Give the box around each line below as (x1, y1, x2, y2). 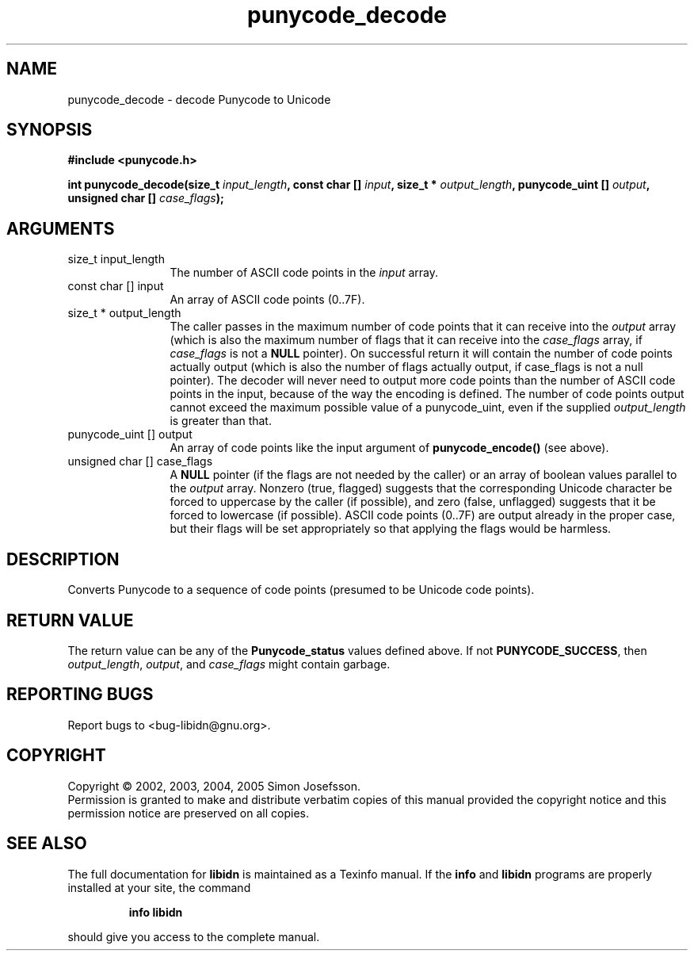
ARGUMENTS (6, 218, 115, 239)
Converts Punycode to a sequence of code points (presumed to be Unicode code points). (67, 583, 535, 597)
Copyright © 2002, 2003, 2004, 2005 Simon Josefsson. (67, 779, 361, 793)
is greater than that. (170, 414, 272, 428)
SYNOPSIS (6, 120, 93, 140)
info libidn (128, 905, 183, 919)
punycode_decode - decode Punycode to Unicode (67, 92, 331, 106)
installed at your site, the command (67, 880, 251, 894)
